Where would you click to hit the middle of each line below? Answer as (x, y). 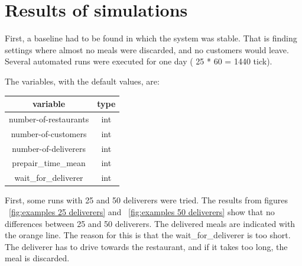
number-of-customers (49, 133)
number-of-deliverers (49, 148)
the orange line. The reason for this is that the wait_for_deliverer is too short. (148, 235)
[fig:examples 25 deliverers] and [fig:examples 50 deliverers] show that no (142, 211)
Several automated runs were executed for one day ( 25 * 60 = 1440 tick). (139, 61)
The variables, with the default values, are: (82, 81)
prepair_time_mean (49, 163)
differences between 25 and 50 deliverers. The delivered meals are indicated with (150, 223)
